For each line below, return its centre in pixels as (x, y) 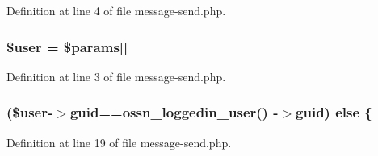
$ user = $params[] (67, 46)
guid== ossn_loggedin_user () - (174, 112)
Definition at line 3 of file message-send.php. (116, 76)
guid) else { (334, 112)
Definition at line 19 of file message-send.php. (119, 142)
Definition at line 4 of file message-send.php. (116, 10)
